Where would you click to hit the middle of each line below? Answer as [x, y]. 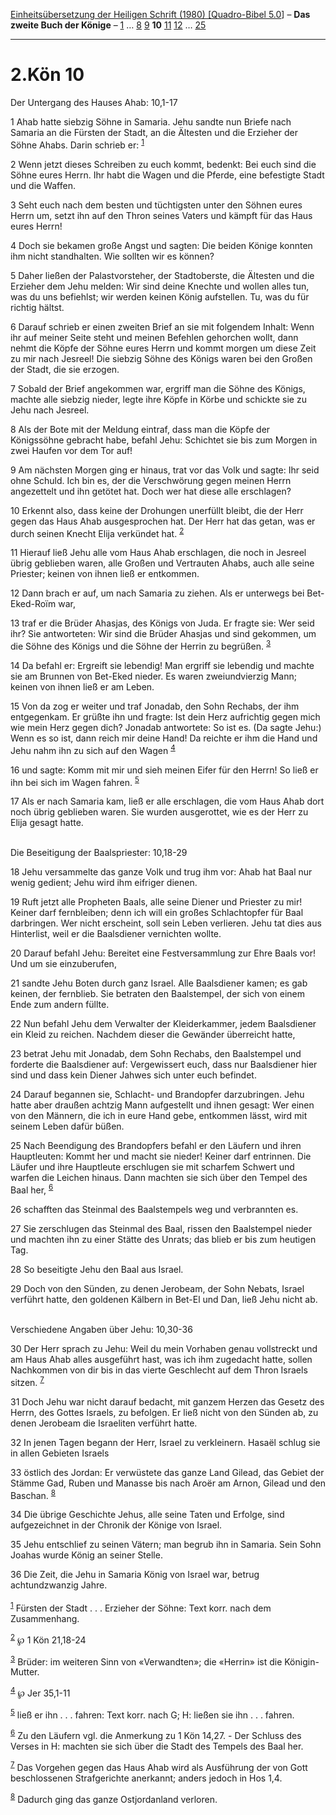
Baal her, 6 [32, 1189]
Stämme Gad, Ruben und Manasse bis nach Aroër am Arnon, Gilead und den [168, 1483]
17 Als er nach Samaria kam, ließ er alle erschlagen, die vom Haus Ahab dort [167, 801]
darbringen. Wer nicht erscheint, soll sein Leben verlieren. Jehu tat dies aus [166, 923]
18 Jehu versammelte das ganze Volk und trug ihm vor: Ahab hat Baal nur [161, 872]
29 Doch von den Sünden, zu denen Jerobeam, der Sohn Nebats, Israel [157, 1288]
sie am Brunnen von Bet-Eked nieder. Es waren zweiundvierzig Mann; [153, 676]
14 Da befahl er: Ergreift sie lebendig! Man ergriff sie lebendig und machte [162, 665]
